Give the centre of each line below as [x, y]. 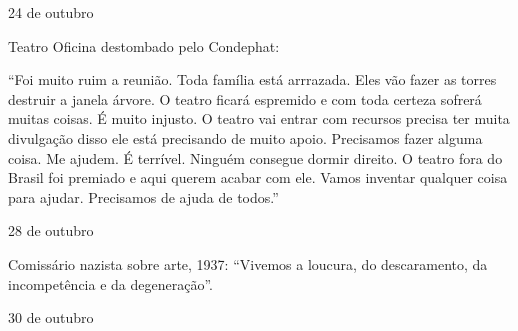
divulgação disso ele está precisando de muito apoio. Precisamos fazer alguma [245, 137]
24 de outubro [51, 12]
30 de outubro [51, 317]
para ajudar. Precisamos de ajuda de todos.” [143, 196]
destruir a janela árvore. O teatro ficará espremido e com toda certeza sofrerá [245, 98]
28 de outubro [51, 230]
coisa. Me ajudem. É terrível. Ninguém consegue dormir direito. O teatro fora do [255, 157]
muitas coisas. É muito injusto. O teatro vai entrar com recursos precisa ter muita [259, 118]
